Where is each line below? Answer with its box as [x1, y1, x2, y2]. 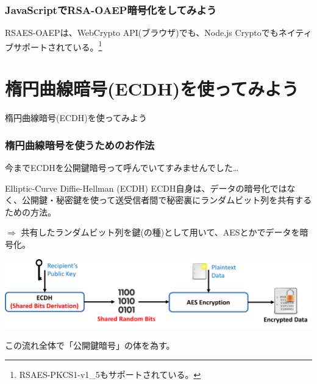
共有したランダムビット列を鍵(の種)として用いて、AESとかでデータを [21, 226, 300, 239]
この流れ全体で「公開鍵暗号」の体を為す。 [5, 338, 175, 351]
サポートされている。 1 [13, 38, 102, 53]
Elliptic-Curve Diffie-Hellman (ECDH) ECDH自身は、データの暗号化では [5, 181, 287, 194]
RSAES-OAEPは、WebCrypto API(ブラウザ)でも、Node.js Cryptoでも [5, 26, 279, 39]
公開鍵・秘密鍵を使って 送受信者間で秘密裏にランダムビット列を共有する [21, 194, 312, 206]
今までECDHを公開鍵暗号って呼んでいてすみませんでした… [5, 161, 239, 173]
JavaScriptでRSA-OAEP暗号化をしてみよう [5, 2, 217, 17]
